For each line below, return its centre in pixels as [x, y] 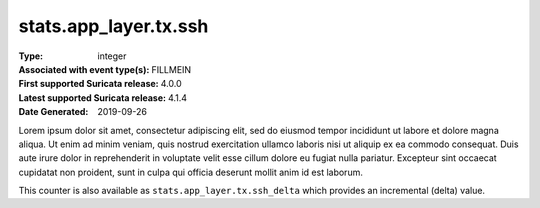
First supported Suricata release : [88, 84]
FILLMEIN [171, 69]
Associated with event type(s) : [84, 69]
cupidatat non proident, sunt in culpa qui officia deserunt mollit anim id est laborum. [191, 172]
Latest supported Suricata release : [92, 97]
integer [112, 56]
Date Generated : [53, 112]
